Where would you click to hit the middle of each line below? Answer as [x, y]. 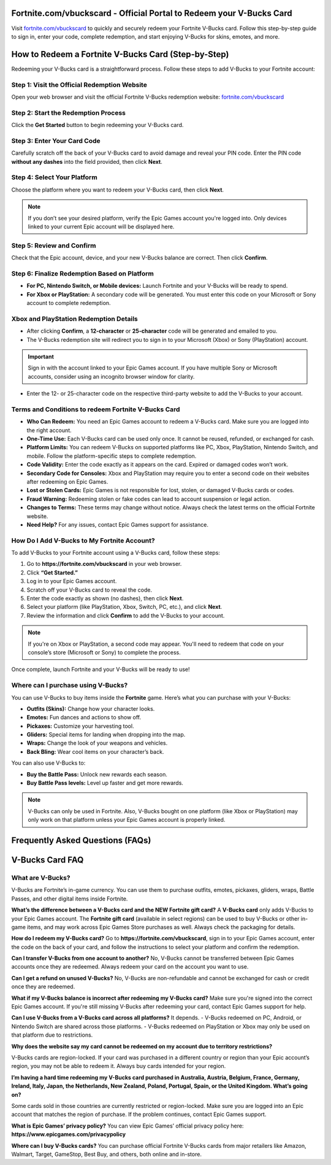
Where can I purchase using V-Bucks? [70, 686]
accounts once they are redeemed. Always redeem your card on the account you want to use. [130, 967]
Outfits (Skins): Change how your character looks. [91, 708]
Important [41, 357]
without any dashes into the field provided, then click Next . [87, 161]
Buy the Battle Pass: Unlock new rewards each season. [97, 774]
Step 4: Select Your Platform [54, 177]
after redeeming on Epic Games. [67, 481]
